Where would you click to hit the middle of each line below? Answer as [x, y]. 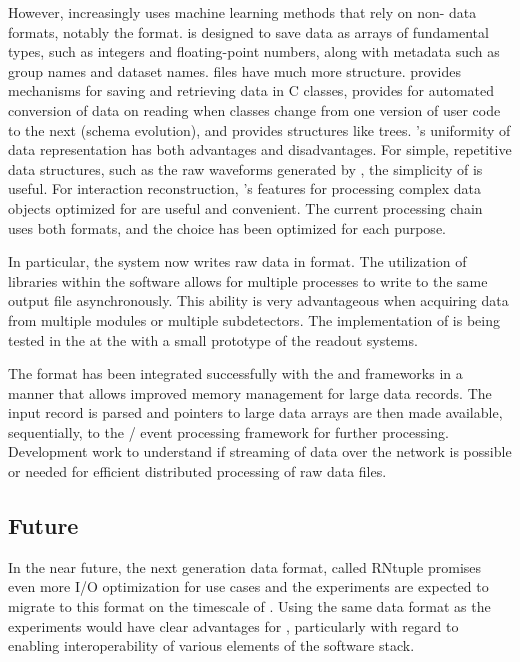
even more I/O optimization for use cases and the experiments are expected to [248, 586]
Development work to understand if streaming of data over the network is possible [260, 451]
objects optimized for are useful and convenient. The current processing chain [245, 207]
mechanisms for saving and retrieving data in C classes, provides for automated [251, 90]
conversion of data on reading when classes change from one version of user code [254, 109]
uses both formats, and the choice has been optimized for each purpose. [227, 227]
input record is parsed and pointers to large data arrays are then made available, [255, 412]
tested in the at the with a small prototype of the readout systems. [213, 339]
